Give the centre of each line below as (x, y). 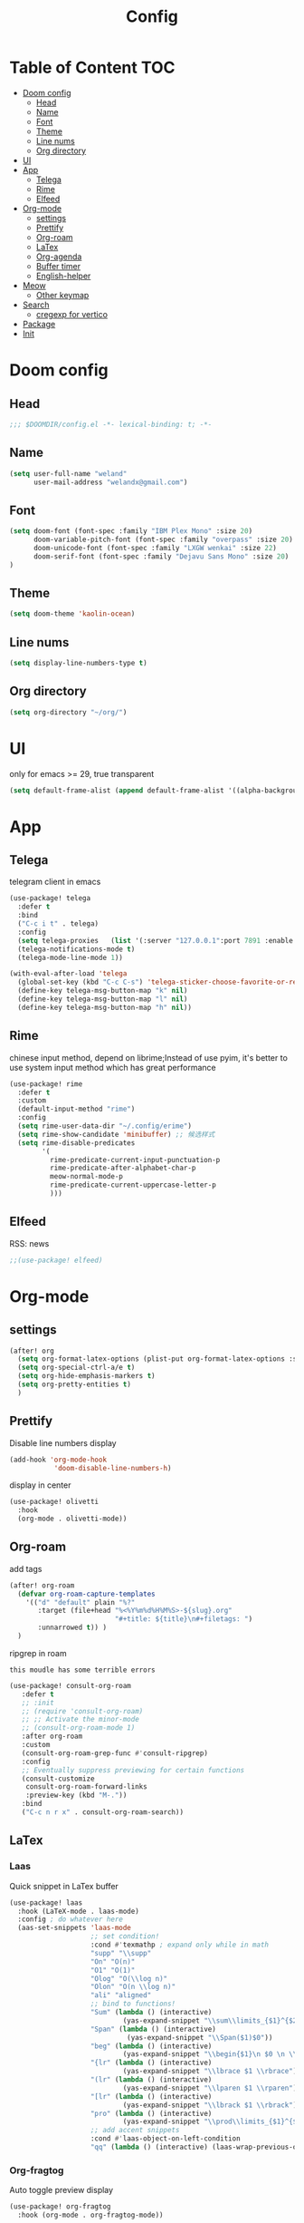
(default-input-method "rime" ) (76, 1109)
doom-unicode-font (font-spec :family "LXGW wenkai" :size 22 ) (155, 548)
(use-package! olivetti (54, 1502)
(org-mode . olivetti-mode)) (72, 1519)
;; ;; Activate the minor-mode (81, 1720)
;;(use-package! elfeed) (56, 1260)
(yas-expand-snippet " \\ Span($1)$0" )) (199, 2037)
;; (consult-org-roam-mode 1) (78, 1728)
